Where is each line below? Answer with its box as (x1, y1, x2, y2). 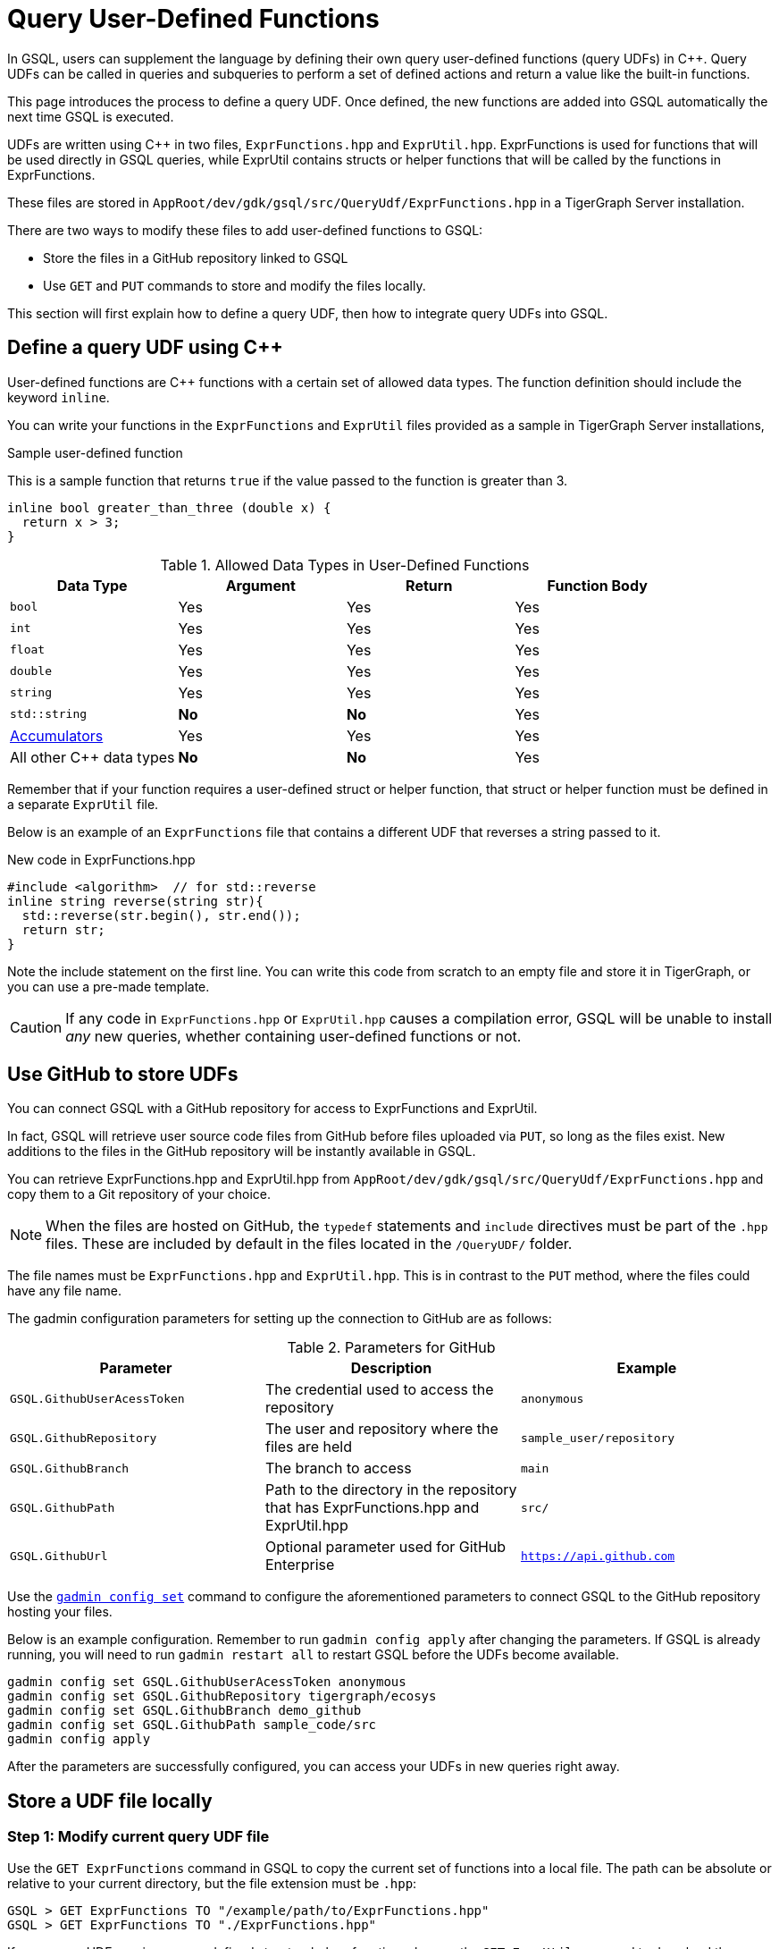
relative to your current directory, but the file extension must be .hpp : (7, 1875, 417, 1891)
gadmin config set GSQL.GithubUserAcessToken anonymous (7, 1675, 406, 1690)
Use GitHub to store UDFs (7, 1063, 239, 1086)
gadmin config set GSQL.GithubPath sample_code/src (7, 1717, 377, 1733)
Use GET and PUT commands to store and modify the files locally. (43, 277, 426, 293)
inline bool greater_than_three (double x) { (7, 500, 331, 515)
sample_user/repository (520, 1430, 675, 1445)
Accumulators (10, 726, 104, 745)
